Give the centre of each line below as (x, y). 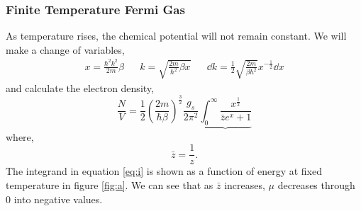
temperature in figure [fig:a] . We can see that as (110, 184)
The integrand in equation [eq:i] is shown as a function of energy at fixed (164, 171)
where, (20, 136)
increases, (245, 184)
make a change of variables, (65, 49)
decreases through (316, 184)
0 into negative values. (54, 199)
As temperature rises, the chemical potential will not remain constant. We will (176, 36)
